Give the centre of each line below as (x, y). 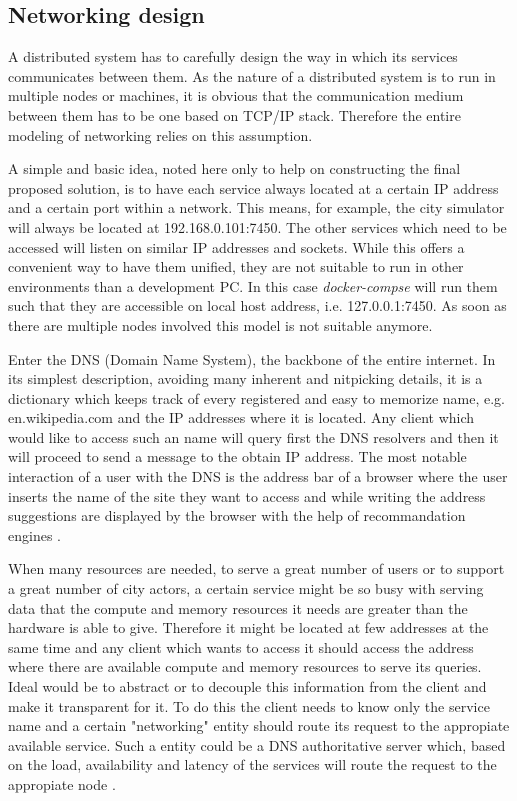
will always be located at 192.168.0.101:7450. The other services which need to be (257, 226)
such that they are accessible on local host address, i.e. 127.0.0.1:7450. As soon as (257, 305)
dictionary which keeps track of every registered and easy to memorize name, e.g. (257, 397)
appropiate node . (62, 783)
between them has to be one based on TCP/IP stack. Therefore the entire (234, 114)
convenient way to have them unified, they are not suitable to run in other (236, 266)
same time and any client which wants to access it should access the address (241, 646)
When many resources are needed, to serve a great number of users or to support (256, 568)
